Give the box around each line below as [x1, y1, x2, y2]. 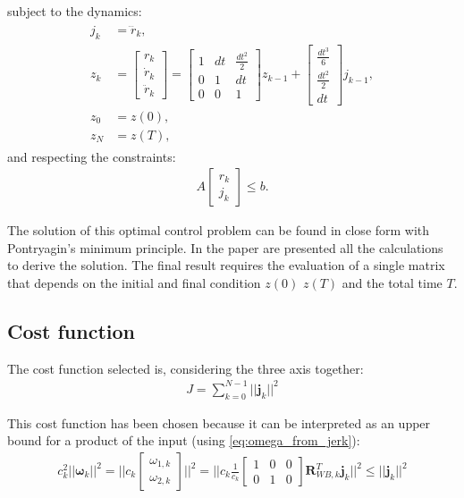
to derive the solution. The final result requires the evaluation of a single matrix [7, 256, 445, 274]
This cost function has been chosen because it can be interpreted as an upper [7, 413, 431, 432]
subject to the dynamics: [7, 2, 142, 20]
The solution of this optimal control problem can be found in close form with [7, 221, 430, 240]
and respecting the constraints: [7, 147, 176, 165]
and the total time [342, 274, 443, 292]
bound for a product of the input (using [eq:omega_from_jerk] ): [7, 431, 360, 450]
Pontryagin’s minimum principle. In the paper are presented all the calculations [7, 238, 443, 257]
